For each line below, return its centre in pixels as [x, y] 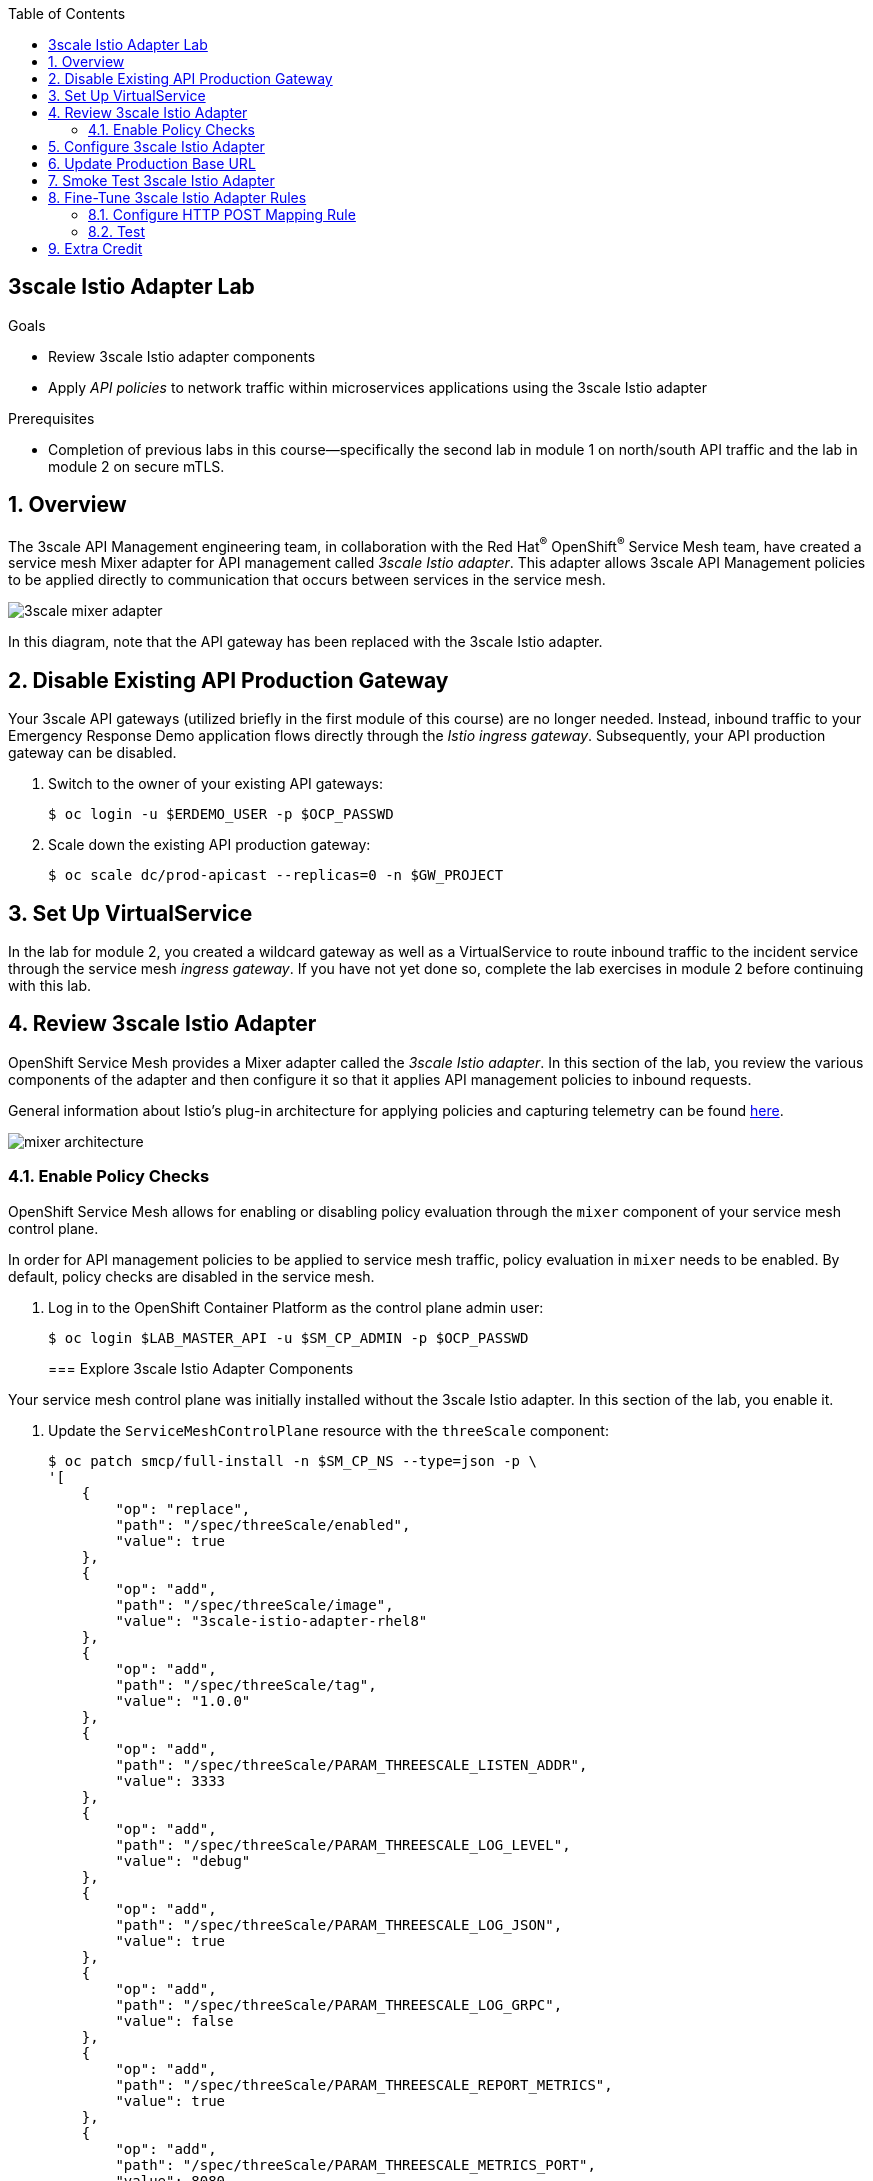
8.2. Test [116, 231]
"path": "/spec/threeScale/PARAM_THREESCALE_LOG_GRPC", [339, 2004]
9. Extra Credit [95, 248]
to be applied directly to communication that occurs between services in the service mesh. [307, 580]
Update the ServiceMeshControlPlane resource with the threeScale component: [328, 1430]
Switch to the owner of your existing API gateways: [215, 784]
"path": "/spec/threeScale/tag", [246, 1684]
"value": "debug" [183, 1860]
